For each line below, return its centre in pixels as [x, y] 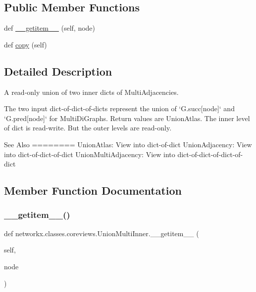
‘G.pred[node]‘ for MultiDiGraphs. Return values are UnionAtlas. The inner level [127, 118]
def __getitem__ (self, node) [50, 28]
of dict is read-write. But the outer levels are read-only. [88, 128]
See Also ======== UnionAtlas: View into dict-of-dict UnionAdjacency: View [128, 144]
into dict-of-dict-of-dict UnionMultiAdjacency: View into [90, 154]
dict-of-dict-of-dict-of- [210, 154]
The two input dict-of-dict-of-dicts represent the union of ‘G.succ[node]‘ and [119, 108]
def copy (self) [26, 44]
